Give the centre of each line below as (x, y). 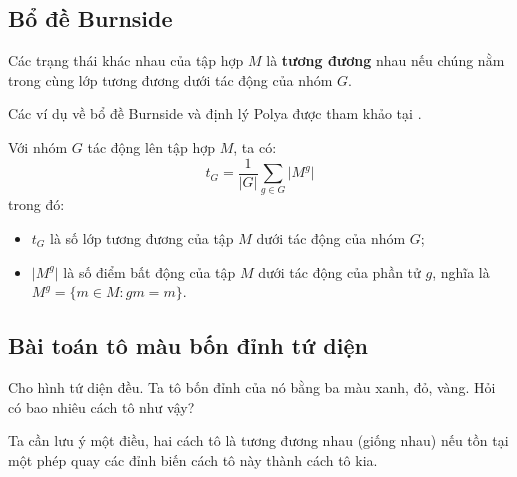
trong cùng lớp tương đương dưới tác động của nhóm (170, 79)
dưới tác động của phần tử (339, 271)
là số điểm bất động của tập (149, 271)
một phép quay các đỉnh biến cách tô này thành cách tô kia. (193, 459)
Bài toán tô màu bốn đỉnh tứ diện (188, 345)
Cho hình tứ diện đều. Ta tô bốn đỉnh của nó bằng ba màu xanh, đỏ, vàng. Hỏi (252, 386)
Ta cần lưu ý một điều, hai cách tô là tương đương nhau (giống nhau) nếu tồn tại (258, 440)
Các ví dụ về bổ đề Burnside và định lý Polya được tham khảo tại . (215, 113)
